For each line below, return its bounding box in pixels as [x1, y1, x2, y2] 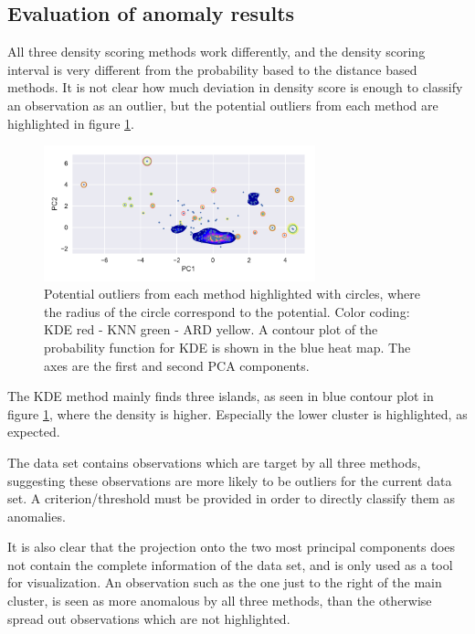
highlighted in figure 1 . [7, 113, 134, 132]
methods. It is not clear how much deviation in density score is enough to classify [7, 78, 463, 97]
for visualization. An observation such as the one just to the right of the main [7, 573, 442, 592]
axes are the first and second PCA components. [44, 355, 310, 375]
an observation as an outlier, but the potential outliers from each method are [7, 95, 438, 114]
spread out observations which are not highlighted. [7, 608, 290, 628]
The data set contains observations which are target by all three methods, [7, 452, 421, 471]
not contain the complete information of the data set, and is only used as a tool [7, 555, 453, 574]
